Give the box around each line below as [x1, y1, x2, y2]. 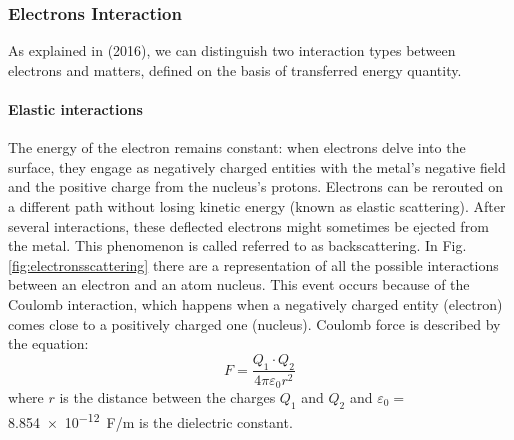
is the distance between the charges [59, 387, 276, 408]
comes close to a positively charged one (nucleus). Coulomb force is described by [8, 313, 501, 334]
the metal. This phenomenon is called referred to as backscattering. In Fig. [8, 235, 467, 256]
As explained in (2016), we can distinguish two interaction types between [8, 40, 456, 61]
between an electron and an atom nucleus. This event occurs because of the [8, 274, 470, 295]
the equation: [8, 333, 89, 354]
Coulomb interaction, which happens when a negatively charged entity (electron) [8, 293, 503, 314]
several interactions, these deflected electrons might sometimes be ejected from [8, 215, 489, 236]
